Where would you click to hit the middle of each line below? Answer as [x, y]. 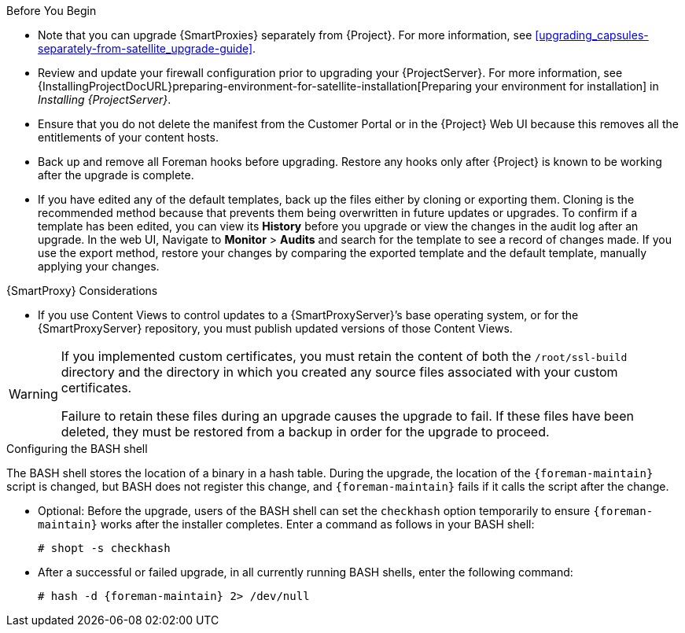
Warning [33, 394]
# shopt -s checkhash [104, 548]
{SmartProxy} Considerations [82, 291]
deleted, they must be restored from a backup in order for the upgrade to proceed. [305, 432]
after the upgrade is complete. [116, 175]
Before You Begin [52, 11]
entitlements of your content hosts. [128, 137]
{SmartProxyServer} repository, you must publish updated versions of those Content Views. [275, 328]
